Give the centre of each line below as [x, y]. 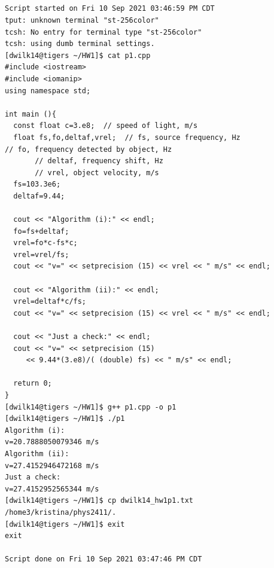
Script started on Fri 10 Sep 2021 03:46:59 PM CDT [110, 9]
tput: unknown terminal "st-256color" [82, 20]
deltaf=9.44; [39, 196]
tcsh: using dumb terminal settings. [80, 44]
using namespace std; [48, 91]
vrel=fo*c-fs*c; [45, 243]
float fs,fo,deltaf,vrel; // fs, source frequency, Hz [127, 137]
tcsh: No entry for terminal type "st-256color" [103, 32]
